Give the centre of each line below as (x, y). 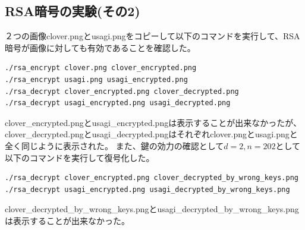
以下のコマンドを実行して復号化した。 (80, 157)
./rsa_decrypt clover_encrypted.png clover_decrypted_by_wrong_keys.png (152, 178)
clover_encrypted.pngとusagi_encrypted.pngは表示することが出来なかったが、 (153, 122)
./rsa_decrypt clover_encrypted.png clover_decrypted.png (122, 91)
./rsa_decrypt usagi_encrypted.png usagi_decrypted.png (118, 103)
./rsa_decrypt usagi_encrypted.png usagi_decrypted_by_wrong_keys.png (147, 189)
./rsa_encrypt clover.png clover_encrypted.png (101, 68)
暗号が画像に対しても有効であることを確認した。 (100, 47)
